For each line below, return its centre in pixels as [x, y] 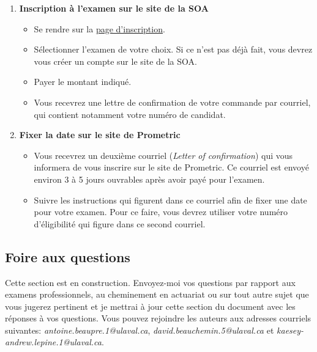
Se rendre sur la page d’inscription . [99, 28]
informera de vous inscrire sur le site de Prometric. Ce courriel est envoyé [171, 167]
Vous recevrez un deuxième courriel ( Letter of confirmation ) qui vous [163, 155]
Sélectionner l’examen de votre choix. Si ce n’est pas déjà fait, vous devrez [173, 49]
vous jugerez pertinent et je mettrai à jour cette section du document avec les [150, 306]
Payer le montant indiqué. [83, 82]
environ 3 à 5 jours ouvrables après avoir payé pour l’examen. [149, 179]
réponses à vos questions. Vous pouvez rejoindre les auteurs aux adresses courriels [158, 318]
